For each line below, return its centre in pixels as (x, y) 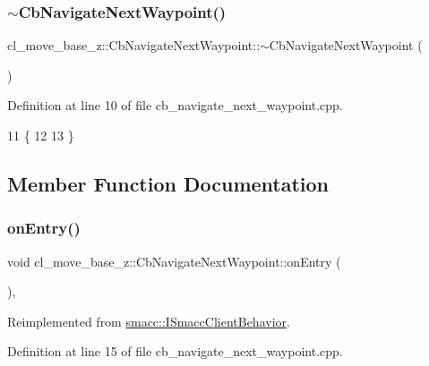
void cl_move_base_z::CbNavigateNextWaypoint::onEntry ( (174, 261)
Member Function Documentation (168, 183)
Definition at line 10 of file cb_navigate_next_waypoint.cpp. (175, 105)
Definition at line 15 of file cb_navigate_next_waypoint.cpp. (175, 351)
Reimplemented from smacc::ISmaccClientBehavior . (149, 321)
